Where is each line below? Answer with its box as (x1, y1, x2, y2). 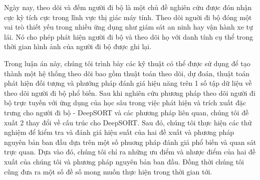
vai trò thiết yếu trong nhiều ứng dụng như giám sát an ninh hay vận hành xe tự (4, 22, 253, 32)
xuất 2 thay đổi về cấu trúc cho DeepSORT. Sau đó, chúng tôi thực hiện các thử (4, 117, 252, 127)
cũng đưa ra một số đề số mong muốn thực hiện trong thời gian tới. (4, 166, 212, 176)
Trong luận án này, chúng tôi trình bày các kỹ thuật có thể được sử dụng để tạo (4, 58, 250, 68)
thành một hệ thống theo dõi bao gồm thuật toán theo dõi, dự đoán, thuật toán (4, 68, 250, 78)
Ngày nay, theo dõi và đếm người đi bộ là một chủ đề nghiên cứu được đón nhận (4, 2, 252, 12)
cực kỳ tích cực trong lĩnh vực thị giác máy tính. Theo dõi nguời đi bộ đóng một (4, 12, 252, 22)
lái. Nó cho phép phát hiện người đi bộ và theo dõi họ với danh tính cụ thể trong (4, 31, 253, 42)
